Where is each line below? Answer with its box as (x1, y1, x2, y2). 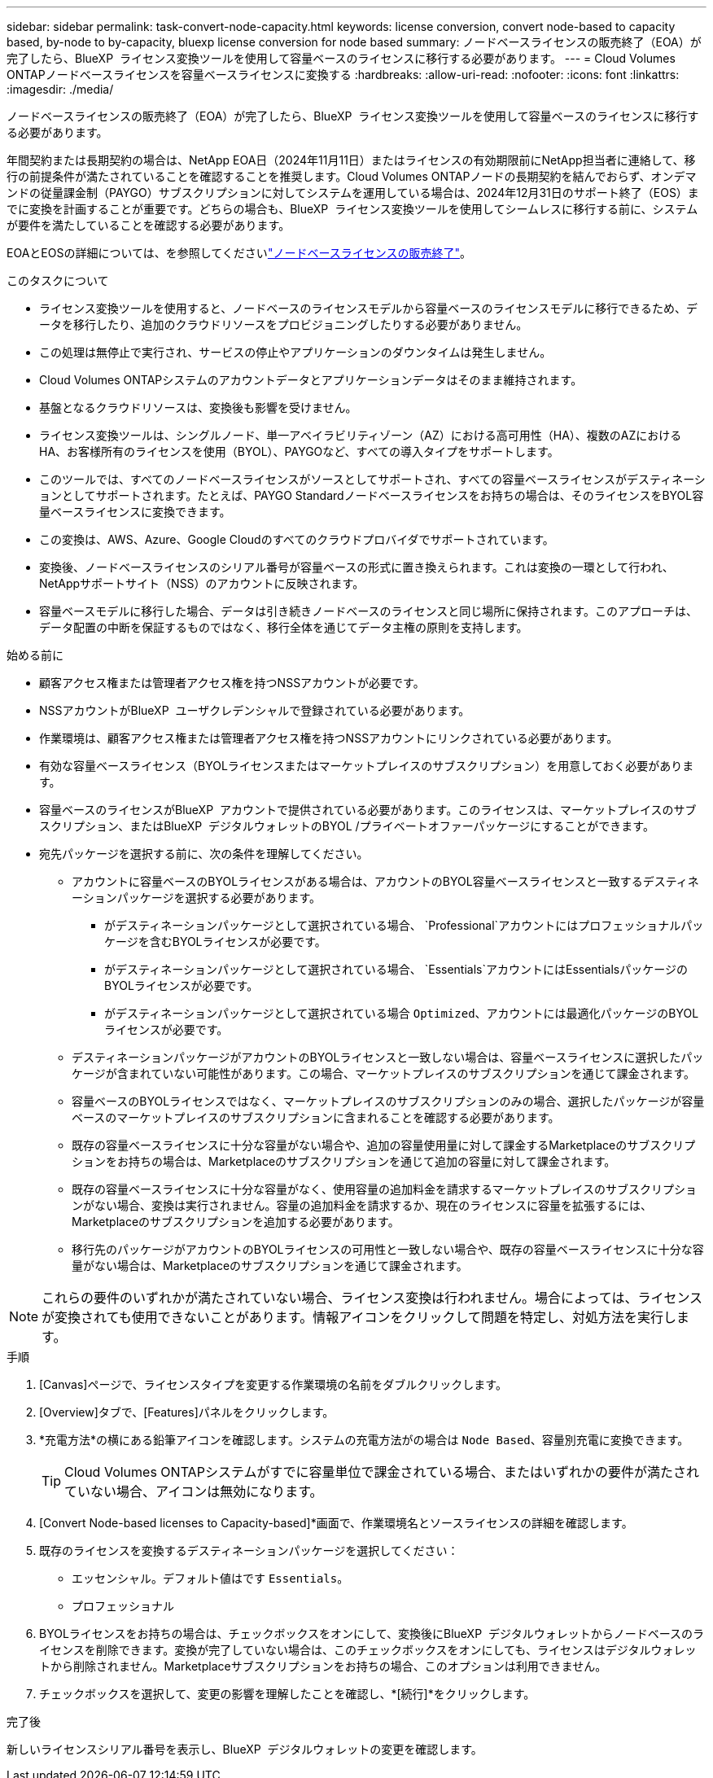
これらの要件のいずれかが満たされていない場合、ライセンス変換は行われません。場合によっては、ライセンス (42, 1290, 703, 1306)
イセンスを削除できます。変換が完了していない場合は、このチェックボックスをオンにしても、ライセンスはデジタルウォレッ (39, 1643, 697, 1657)
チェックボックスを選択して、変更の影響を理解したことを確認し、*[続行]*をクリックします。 (39, 1687, 536, 1701)
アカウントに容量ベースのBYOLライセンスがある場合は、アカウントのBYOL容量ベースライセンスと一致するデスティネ (72, 874, 699, 888)
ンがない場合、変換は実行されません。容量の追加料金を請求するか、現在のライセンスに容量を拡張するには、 (72, 1198, 653, 1212)
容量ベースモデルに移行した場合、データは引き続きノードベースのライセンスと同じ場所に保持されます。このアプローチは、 (39, 604, 698, 618)
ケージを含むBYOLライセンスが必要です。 (104, 935, 326, 948)
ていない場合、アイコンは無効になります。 (64, 1483, 323, 1500)
